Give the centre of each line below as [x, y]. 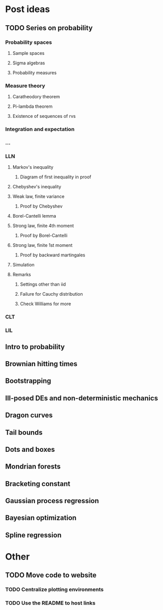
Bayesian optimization [41, 518]
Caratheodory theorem [36, 97]
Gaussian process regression [52, 501]
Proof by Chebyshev [41, 206]
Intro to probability [35, 347]
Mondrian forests [33, 467]
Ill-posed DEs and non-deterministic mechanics [82, 398]
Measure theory [25, 86]
